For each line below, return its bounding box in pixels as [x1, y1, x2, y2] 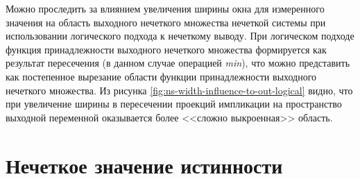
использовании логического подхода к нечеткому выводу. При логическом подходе [6, 28, 354, 43]
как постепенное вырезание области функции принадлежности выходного [6, 69, 317, 83]
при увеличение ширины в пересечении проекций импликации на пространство [6, 96, 342, 111]
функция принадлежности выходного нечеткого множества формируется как [6, 42, 327, 56]
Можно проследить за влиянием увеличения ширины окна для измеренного [6, 1, 325, 15]
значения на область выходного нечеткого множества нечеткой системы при [6, 15, 326, 29]
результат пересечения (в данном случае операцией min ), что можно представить [6, 56, 350, 70]
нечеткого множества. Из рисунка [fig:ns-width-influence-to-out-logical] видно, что [6, 83, 353, 97]
